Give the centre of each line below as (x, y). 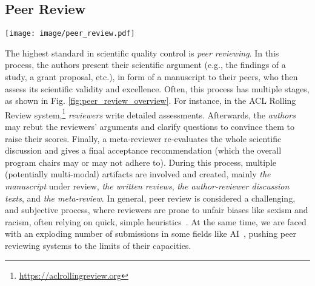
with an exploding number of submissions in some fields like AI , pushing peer (151, 233)
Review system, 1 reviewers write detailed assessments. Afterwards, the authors (150, 114)
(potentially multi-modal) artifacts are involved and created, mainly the (138, 174)
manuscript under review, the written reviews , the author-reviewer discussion (147, 186)
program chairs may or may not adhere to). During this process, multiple (141, 162)
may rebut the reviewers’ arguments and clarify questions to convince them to (150, 127)
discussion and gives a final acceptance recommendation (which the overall (143, 150)
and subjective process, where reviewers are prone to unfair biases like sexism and (157, 210)
